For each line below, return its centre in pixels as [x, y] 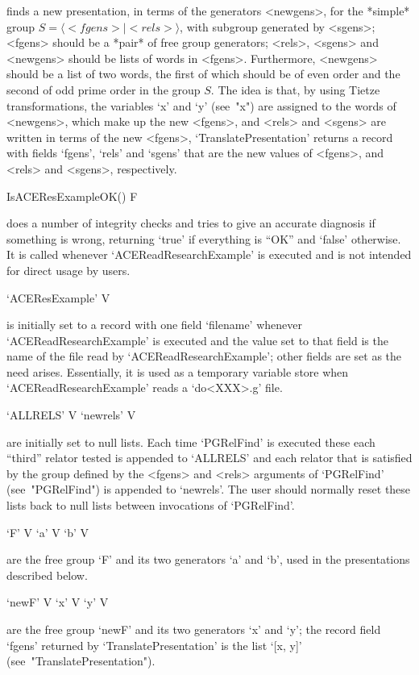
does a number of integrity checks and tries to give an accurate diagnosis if [191, 223]
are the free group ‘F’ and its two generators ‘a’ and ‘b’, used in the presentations [208, 559]
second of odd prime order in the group [104, 89]
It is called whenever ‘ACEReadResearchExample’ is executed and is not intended [209, 254]
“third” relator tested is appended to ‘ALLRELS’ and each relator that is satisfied [209, 458]
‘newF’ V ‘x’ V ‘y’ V [58, 602]
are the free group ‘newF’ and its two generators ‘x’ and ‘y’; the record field [194, 629]
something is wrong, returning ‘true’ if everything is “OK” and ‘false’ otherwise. [204, 238]
